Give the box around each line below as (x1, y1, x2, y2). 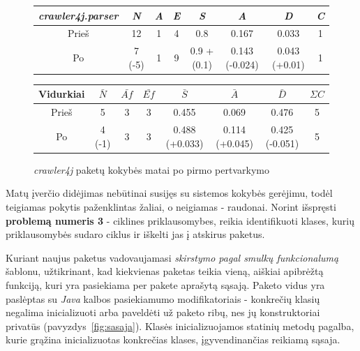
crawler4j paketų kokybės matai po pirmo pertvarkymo (33, 162, 269, 177)
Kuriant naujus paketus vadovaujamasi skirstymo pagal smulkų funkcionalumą (6, 250, 339, 264)
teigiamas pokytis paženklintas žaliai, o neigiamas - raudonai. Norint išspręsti (6, 199, 336, 214)
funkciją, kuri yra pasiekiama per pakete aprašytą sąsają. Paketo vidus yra (6, 277, 325, 292)
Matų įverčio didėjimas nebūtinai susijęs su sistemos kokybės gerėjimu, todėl (6, 186, 333, 200)
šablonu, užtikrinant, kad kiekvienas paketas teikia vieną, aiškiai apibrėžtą (6, 264, 324, 278)
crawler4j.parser (38, 8, 119, 22)
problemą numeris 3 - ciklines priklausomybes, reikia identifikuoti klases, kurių (6, 213, 355, 227)
